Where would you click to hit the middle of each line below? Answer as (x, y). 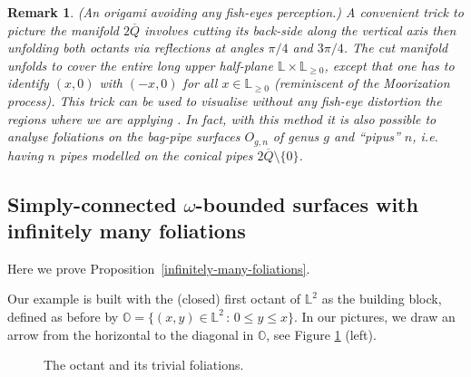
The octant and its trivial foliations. (144, 365)
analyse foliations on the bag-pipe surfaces (124, 136)
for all (200, 83)
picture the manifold (63, 29)
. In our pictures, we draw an (374, 316)
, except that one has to (389, 65)
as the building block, (382, 299)
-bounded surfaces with (307, 203)
